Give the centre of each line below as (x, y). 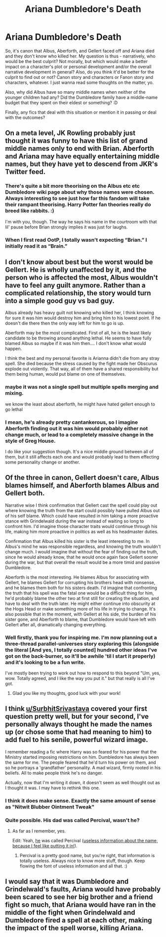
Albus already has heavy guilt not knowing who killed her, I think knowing (80, 313)
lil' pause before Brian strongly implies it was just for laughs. (66, 227)
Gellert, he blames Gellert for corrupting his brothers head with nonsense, (80, 582)
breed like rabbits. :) (30, 211)
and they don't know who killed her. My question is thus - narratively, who (80, 56)
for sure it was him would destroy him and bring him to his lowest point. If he (83, 318)
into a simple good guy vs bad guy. (60, 301)
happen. (14, 349)
